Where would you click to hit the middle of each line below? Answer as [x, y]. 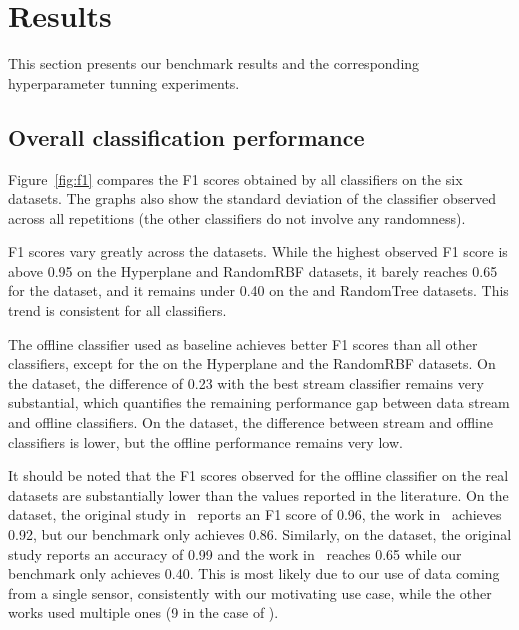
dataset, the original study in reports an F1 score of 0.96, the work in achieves [255, 514]
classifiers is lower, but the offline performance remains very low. [205, 441]
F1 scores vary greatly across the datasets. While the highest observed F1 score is [258, 251]
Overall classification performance [186, 136]
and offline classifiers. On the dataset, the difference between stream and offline [251, 422]
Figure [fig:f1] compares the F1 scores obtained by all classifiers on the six [235, 178]
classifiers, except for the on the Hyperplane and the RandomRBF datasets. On [252, 363]
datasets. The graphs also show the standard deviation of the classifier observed [252, 198]
